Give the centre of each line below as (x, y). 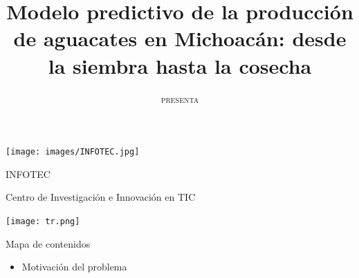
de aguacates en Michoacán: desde (180, 38)
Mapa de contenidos (48, 243)
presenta (180, 98)
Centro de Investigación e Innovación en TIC (101, 197)
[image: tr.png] (43, 221)
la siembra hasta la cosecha (180, 65)
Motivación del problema (74, 267)
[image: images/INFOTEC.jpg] (73, 152)
